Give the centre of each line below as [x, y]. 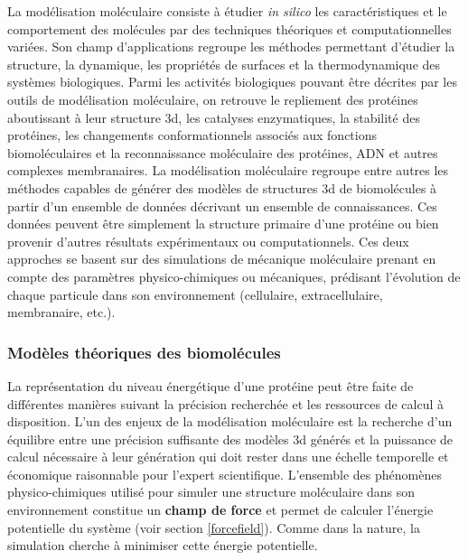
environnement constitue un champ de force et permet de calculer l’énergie [220, 510]
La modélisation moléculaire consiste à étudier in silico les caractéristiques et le [227, 11]
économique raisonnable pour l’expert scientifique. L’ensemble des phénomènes [225, 474]
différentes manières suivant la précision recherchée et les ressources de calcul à [225, 403]
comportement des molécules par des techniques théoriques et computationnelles [229, 28]
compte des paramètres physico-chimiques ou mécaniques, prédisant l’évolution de [234, 276]
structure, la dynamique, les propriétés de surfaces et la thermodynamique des [224, 64]
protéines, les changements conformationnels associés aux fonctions [192, 135]
